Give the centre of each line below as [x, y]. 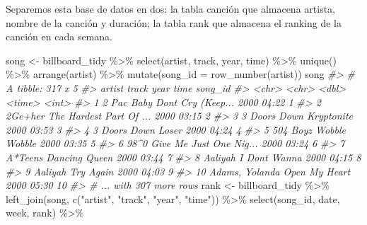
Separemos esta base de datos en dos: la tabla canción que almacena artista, [170, 8]
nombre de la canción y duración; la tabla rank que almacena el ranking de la [174, 22]
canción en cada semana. [59, 36]
